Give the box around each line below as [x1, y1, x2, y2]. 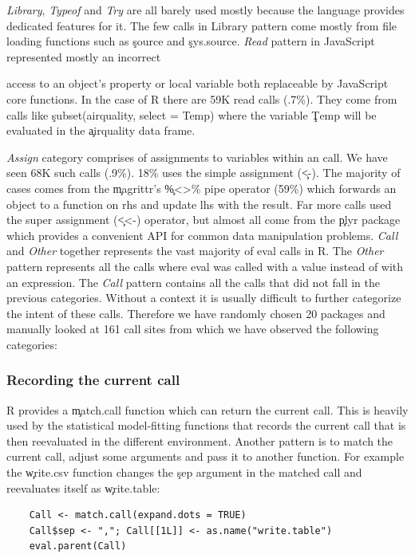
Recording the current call [6, 370, 180, 390]
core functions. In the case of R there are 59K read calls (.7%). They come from [6, 90, 397, 107]
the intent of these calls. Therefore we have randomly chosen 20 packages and [6, 305, 385, 321]
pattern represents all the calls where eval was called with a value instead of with [6, 257, 404, 274]
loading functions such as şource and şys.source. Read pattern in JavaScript [6, 33, 375, 49]
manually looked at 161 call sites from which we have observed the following [6, 320, 379, 337]
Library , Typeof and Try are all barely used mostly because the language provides [6, 2, 405, 18]
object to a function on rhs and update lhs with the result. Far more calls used [6, 195, 392, 212]
